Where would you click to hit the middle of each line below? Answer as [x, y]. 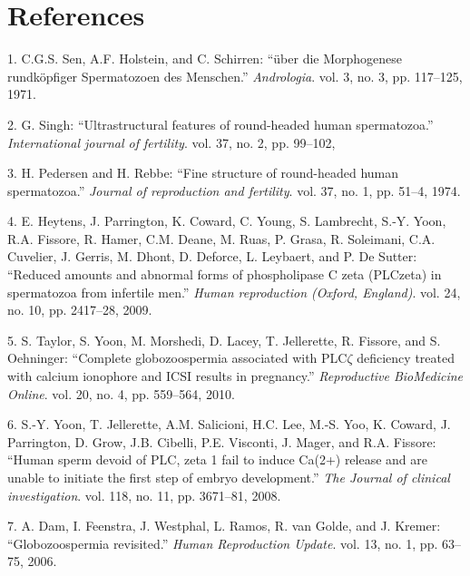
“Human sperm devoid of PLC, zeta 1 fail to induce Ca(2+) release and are [218, 459]
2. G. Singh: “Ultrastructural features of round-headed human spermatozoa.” [220, 124]
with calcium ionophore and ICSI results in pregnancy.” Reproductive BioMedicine [235, 376]
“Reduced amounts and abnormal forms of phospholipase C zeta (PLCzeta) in [225, 274]
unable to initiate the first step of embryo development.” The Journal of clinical [229, 477]
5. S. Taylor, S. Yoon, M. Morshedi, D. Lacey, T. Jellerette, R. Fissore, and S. [224, 340]
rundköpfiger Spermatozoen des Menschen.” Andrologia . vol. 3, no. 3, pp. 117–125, [235, 76]
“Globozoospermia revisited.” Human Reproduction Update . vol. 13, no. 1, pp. [223, 543]
